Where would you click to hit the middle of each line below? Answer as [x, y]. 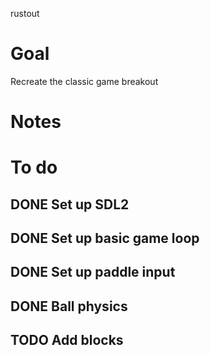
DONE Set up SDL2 [70, 204]
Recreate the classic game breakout [84, 81]
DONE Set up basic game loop [105, 238]
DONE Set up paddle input [93, 272]
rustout [25, 13]
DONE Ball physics [69, 306]
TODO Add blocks [67, 340]
